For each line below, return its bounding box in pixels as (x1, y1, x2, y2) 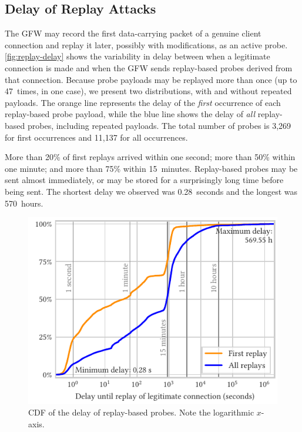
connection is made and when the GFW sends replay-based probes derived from (5, 61, 293, 74)
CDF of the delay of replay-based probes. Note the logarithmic (28, 406, 254, 418)
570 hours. (5, 197, 43, 209)
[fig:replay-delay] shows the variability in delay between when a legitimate (5, 50, 270, 62)
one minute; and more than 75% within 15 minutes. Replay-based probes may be (5, 162, 298, 174)
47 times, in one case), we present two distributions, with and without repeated (5, 85, 292, 97)
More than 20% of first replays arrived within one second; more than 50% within (5, 151, 296, 163)
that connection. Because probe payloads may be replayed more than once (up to (5, 73, 297, 85)
